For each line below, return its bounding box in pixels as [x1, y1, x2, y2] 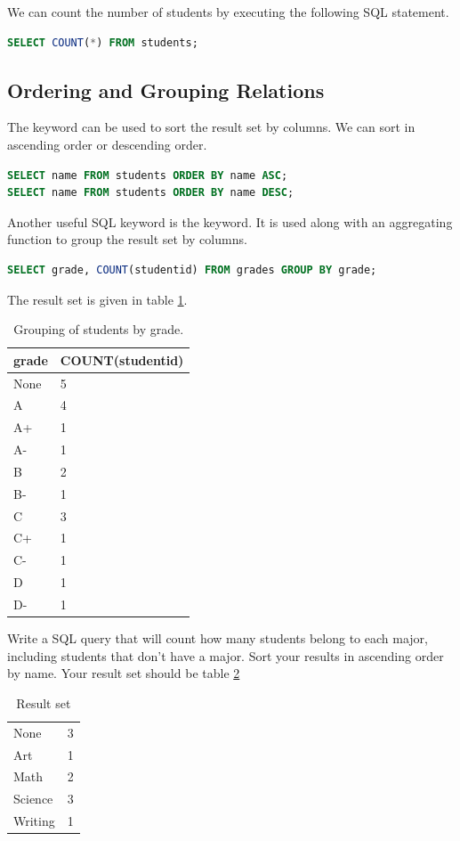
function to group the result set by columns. [7, 230, 247, 249]
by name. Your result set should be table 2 [7, 664, 240, 682]
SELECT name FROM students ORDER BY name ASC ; [7, 168, 288, 182]
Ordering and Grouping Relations [7, 76, 325, 103]
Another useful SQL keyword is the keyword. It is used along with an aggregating [7, 212, 453, 231]
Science [13, 789, 53, 808]
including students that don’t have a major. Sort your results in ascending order [7, 646, 444, 665]
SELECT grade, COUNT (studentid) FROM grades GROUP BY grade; [7, 263, 377, 276]
